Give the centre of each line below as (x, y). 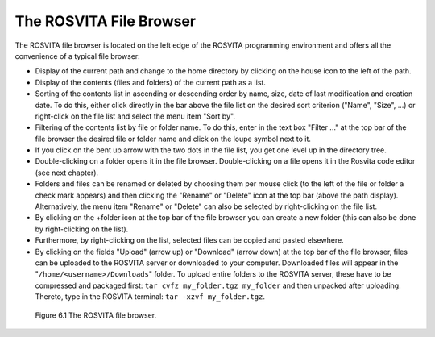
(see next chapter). (67, 173)
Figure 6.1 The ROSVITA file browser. (96, 315)
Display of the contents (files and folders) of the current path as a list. (150, 82)
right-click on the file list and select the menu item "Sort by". (135, 116)
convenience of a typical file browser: (77, 56)
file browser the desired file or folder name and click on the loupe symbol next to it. (173, 139)
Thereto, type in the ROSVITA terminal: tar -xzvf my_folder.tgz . (150, 297)
